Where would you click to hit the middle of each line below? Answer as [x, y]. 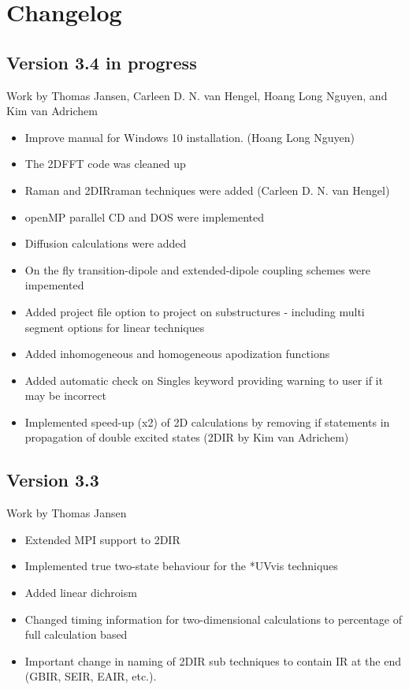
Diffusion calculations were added [106, 243]
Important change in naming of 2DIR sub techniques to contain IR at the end [213, 660]
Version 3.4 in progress [102, 62]
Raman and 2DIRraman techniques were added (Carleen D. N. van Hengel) [207, 190]
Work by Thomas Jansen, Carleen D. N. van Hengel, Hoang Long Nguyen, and [197, 95]
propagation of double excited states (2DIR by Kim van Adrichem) [187, 437]
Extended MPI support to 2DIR [102, 539]
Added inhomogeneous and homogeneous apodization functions [177, 354]
